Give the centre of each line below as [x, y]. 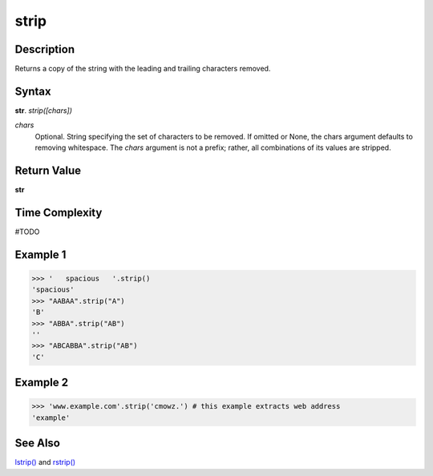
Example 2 [41, 383]
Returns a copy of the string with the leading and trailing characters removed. [143, 69]
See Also [37, 444]
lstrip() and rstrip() [45, 462]
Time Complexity [59, 212]
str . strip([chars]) [43, 110]
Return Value [48, 170]
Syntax [33, 91]
